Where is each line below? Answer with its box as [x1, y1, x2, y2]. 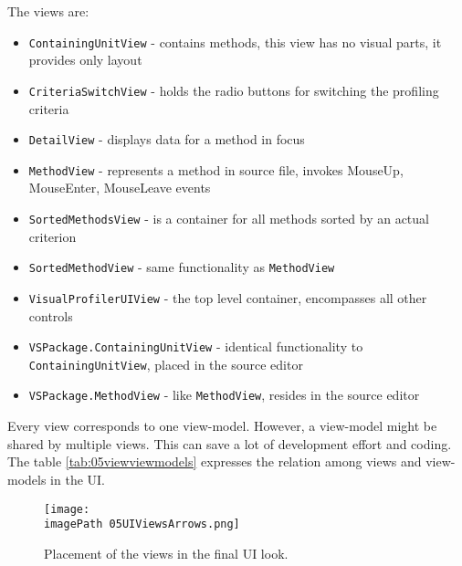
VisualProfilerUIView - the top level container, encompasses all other [28, 288, 427, 307]
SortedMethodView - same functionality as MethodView [28, 257, 335, 277]
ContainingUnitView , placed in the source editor [28, 354, 303, 373]
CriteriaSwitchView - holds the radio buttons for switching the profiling [28, 80, 439, 100]
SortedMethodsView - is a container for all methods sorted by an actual [28, 209, 429, 227]
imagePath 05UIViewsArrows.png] [44, 518, 240, 531]
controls [28, 306, 73, 325]
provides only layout [28, 50, 142, 69]
